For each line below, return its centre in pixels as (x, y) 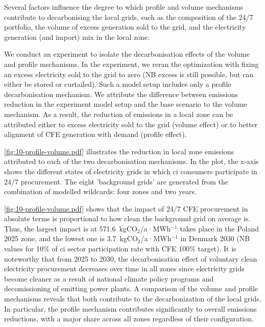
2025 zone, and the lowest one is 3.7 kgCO (71, 238)
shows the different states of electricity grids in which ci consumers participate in (131, 171)
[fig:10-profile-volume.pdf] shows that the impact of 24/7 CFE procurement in (126, 208)
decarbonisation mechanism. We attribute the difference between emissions (121, 94)
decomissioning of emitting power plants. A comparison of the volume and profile (131, 288)
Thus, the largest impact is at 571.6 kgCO (71, 228)
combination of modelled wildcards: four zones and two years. (100, 191)
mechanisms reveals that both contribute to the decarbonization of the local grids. (133, 299)
